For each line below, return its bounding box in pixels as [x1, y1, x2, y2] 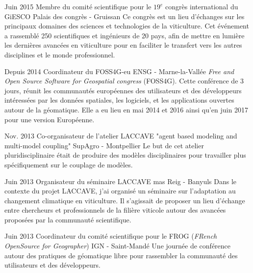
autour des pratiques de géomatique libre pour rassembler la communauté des [4, 250, 238, 260]
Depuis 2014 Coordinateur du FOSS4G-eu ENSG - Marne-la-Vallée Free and [4, 66, 234, 76]
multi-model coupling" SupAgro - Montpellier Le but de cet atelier [4, 140, 204, 150]
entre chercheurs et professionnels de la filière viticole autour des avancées [4, 205, 226, 215]
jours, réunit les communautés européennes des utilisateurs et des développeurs [4, 85, 242, 95]
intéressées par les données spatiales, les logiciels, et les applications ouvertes [4, 95, 234, 105]
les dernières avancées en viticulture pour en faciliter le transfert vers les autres [4, 40, 242, 50]
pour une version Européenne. [4, 114, 95, 124]
